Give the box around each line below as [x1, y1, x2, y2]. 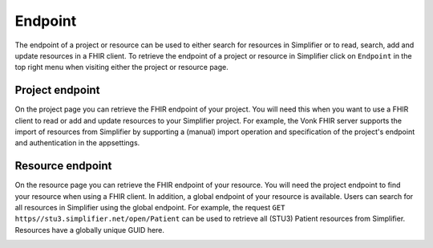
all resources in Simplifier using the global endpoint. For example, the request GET [14, 203, 285, 213]
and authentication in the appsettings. [14, 138, 140, 148]
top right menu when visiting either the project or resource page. [14, 63, 229, 72]
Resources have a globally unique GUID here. [14, 225, 164, 234]
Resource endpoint [14, 159, 112, 173]
